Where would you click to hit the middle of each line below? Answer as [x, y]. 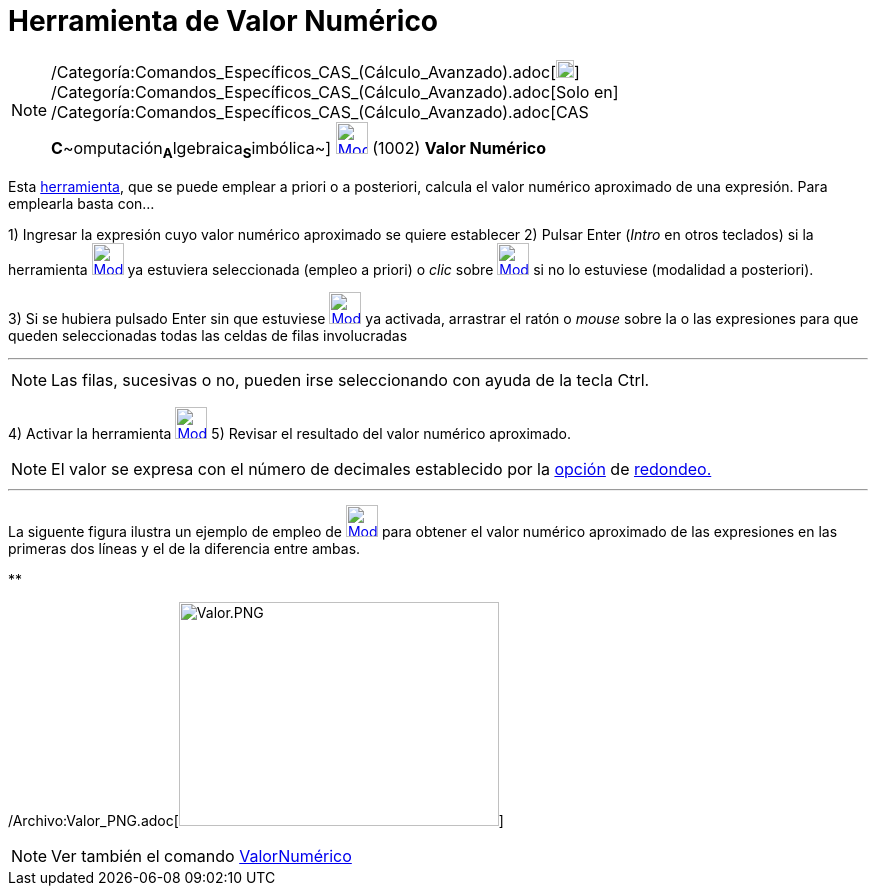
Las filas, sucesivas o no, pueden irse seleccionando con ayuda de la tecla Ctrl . [350, 379]
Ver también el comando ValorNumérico [201, 855]
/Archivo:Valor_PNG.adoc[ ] [256, 820]
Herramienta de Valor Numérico [223, 21]
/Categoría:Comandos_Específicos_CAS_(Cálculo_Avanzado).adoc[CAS [320, 111]
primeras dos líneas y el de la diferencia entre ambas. [184, 548]
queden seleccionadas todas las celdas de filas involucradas [208, 335]
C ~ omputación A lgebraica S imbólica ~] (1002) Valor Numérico [298, 149]
